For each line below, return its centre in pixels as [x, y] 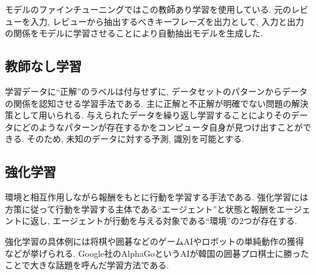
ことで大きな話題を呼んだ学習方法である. [87, 265]
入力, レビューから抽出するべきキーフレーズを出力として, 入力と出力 [167, 21]
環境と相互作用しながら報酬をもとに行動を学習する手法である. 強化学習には [157, 197]
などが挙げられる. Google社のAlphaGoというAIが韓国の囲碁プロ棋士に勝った [157, 253]
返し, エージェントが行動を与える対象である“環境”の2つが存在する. [163, 221]
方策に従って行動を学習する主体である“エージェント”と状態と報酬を [141, 209]
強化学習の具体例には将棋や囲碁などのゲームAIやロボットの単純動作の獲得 [155, 241]
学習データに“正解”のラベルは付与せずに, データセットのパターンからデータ [156, 91]
